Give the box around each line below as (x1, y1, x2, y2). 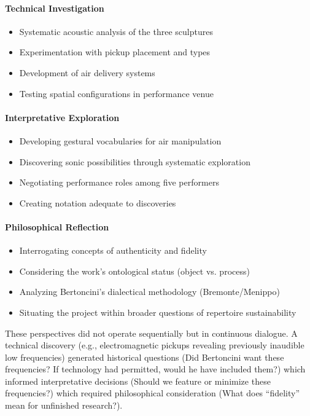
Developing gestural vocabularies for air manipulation (19, 134, 222, 147)
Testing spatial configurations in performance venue (19, 87, 214, 100)
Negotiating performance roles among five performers (19, 176, 219, 189)
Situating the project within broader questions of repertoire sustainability (19, 305, 296, 318)
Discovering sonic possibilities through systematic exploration (19, 155, 250, 168)
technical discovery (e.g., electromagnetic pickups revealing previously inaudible (5, 339, 304, 351)
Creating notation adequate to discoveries (19, 196, 176, 209)
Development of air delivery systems (19, 66, 155, 79)
